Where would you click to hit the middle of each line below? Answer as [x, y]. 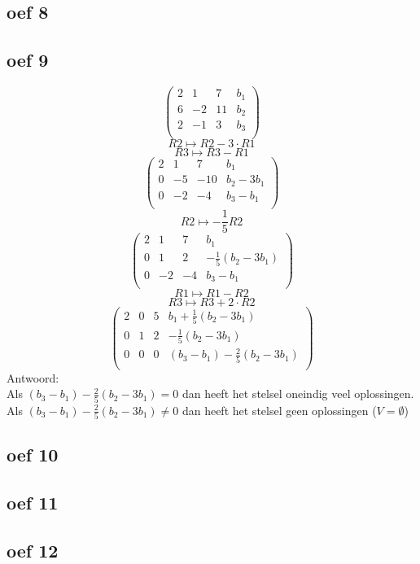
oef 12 [33, 550]
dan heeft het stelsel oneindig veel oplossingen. [298, 393]
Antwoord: [33, 377]
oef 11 [33, 503]
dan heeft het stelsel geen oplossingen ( [279, 410]
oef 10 [33, 455]
